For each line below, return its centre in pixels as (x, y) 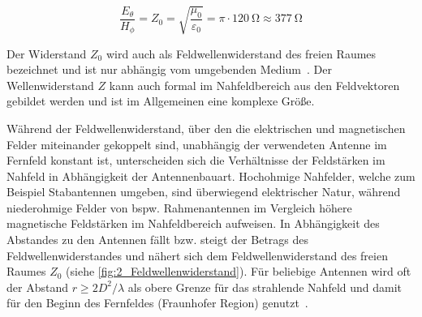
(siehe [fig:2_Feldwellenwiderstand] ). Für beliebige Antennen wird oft (239, 271)
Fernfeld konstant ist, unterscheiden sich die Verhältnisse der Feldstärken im (196, 160)
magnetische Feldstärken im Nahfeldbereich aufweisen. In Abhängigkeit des (193, 223)
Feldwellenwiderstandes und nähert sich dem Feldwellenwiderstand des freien (197, 255)
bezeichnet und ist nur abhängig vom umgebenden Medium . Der (169, 69)
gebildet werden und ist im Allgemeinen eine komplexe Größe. (161, 101)
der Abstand (37, 287)
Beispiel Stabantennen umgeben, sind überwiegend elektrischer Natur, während (204, 192)
